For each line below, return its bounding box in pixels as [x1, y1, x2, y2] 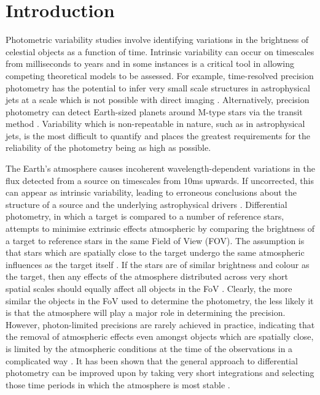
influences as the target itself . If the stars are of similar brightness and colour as [6, 258, 310, 270]
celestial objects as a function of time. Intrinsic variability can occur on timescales [6, 45, 314, 58]
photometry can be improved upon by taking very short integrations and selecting [6, 366, 314, 379]
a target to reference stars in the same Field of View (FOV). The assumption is [6, 234, 305, 247]
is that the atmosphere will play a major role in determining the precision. [6, 306, 286, 319]
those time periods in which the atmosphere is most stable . [6, 378, 230, 391]
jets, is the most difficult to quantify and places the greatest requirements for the [6, 129, 311, 142]
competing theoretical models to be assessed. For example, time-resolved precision [6, 69, 314, 82]
